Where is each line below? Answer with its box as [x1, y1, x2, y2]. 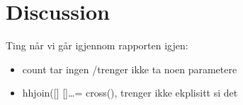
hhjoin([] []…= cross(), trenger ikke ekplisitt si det [22, 85, 238, 100]
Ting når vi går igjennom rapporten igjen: [6, 38, 188, 53]
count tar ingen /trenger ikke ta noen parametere [22, 61, 237, 76]
